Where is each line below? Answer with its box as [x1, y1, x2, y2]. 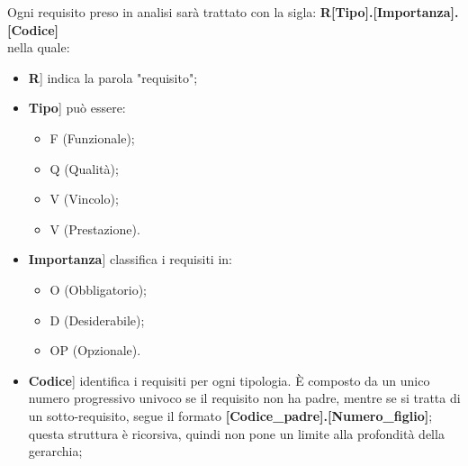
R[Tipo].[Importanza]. [319, 3, 459, 21]
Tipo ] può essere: [28, 98, 126, 117]
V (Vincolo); [49, 189, 119, 208]
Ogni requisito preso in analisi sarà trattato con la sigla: [7, 3, 317, 21]
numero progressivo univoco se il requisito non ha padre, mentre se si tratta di [28, 388, 461, 407]
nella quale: [7, 38, 70, 57]
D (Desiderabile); [49, 310, 145, 329]
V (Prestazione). [49, 219, 140, 238]
